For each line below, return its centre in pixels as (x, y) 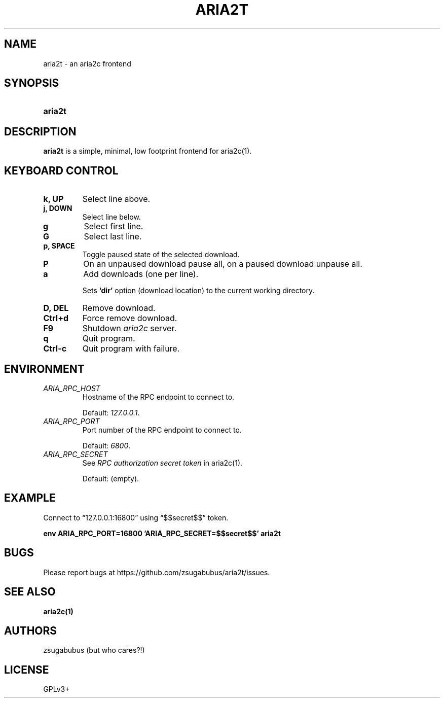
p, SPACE (59, 246)
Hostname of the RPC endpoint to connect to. (158, 397)
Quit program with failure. (131, 349)
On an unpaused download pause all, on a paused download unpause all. (223, 264)
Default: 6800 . (106, 445)
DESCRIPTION (40, 131)
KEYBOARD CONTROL (61, 170)
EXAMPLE (30, 498)
